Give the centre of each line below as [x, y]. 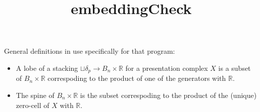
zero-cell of [33, 105]
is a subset [235, 68]
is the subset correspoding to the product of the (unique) [168, 95]
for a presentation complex [167, 68]
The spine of [35, 95]
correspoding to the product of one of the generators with [137, 78]
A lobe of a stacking [47, 68]
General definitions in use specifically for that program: [90, 51]
